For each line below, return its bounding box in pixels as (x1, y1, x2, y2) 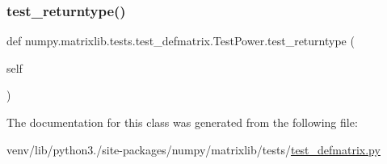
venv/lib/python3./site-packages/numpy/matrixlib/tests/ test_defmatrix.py (6, 141, 381, 158)
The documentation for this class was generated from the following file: (6, 114, 358, 130)
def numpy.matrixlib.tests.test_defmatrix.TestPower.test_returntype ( (6, 32, 355, 49)
